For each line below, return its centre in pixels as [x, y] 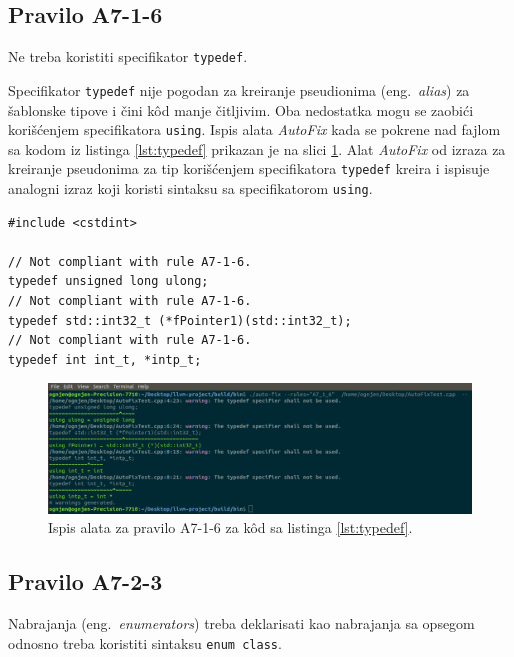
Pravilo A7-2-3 [85, 581]
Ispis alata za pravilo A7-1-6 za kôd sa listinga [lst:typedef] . [230, 527]
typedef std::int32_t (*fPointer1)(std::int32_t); [180, 320]
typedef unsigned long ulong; [108, 281]
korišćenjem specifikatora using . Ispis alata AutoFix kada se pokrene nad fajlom [254, 129]
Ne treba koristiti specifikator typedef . [128, 56]
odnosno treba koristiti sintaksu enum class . [145, 642]
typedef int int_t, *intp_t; [105, 359]
